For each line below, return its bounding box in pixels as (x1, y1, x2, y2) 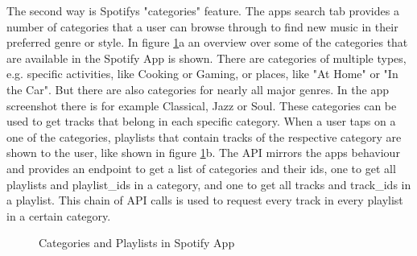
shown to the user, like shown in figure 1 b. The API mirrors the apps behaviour (6, 144, 400, 161)
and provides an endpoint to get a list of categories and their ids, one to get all (6, 159, 396, 176)
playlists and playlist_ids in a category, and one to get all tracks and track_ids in (6, 175, 411, 192)
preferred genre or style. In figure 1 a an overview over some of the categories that (6, 34, 408, 51)
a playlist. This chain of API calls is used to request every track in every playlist (6, 192, 403, 209)
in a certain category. (6, 207, 111, 224)
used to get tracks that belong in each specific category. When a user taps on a (6, 113, 396, 130)
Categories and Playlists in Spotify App (39, 234, 235, 251)
